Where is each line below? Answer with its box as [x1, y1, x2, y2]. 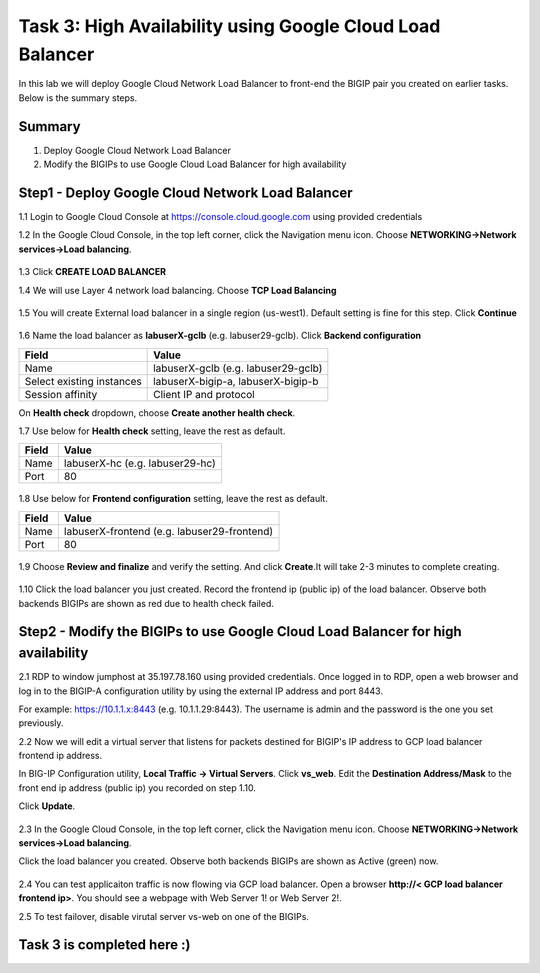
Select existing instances [24, 374, 142, 388]
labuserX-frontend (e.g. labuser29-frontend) [63, 524, 274, 538]
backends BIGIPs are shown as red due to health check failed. [18, 597, 275, 609]
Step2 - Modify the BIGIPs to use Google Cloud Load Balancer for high [18, 623, 462, 640]
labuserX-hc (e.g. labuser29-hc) [63, 456, 217, 470]
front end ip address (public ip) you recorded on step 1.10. [18, 781, 257, 794]
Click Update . [18, 800, 76, 812]
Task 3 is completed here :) [18, 936, 191, 954]
